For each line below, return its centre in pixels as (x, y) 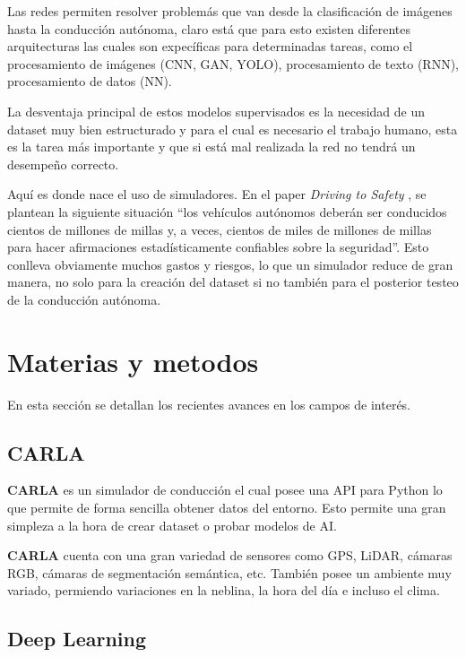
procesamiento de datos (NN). (90, 81)
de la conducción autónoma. (84, 299)
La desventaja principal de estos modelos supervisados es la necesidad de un (216, 111)
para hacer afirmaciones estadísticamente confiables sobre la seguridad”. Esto (218, 247)
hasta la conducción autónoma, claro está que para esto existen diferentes (209, 28)
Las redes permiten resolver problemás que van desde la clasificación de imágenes (230, 11)
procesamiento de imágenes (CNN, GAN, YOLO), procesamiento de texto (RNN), (233, 63)
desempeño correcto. (63, 164)
